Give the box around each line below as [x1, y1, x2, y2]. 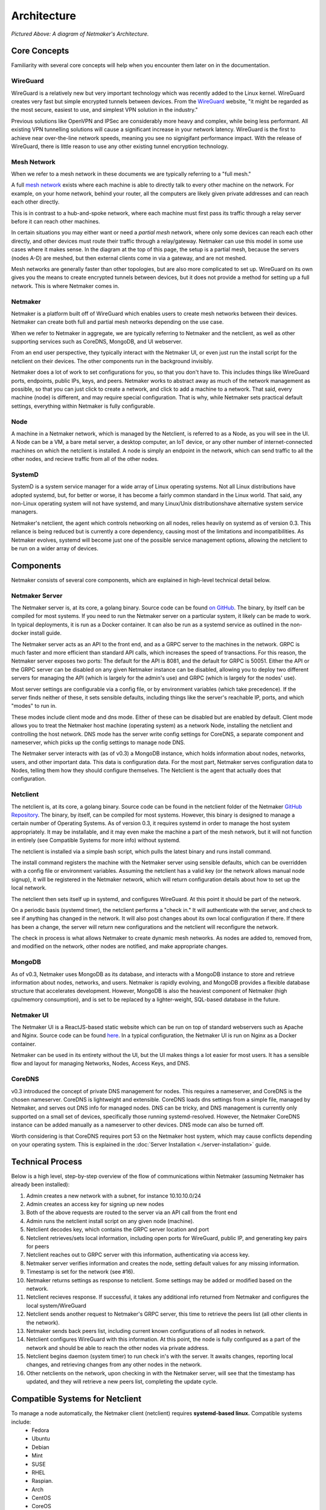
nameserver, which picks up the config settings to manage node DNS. [11, 739, 185, 746]
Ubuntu [31, 1435, 51, 1442]
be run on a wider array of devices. [11, 545, 99, 552]
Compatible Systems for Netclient [11, 1394, 142, 1404]
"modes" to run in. [11, 702, 57, 710]
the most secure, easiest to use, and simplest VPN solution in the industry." [11, 106, 199, 114]
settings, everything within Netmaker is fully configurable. [11, 402, 155, 410]
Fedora [31, 1426, 50, 1434]
